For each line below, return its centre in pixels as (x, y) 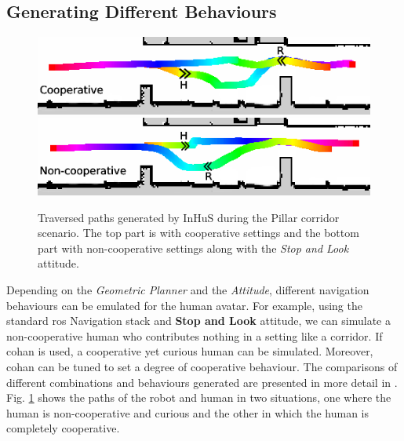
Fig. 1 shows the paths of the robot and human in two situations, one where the (199, 397)
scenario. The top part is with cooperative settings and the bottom (198, 233)
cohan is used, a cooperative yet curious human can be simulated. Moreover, (190, 351)
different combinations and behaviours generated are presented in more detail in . (202, 382)
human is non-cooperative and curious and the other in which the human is (187, 412)
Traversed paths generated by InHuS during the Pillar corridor (189, 217)
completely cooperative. (63, 428)
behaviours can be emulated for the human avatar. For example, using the (184, 305)
